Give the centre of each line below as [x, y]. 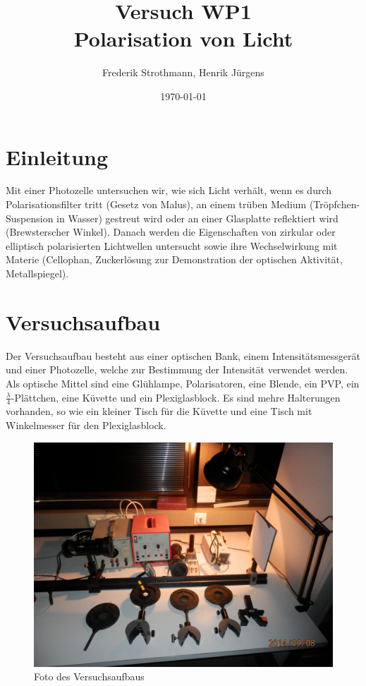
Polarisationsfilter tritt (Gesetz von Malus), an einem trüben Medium [156, 204]
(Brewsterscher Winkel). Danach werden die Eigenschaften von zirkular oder [171, 232]
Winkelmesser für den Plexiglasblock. [86, 425]
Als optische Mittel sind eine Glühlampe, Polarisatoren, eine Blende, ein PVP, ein [183, 383]
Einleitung [57, 156]
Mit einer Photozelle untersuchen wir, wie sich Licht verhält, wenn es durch [169, 190]
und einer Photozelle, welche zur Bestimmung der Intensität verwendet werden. [177, 369]
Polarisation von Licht [183, 38]
